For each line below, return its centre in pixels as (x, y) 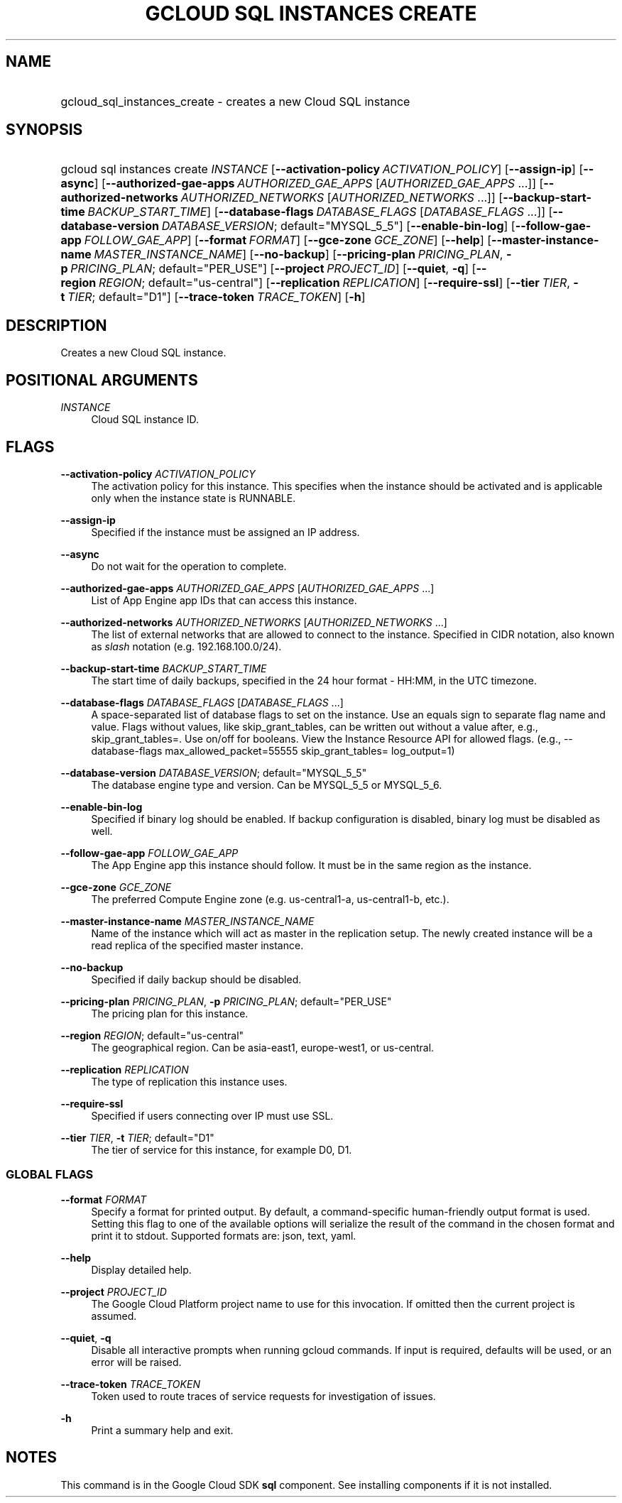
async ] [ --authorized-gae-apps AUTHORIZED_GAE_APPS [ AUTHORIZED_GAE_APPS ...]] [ (302, 184)
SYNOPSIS (44, 130)
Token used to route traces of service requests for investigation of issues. (263, 1396)
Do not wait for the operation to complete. (189, 566)
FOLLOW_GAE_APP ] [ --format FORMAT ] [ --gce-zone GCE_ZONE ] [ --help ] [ (288, 240)
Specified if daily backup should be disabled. (196, 979)
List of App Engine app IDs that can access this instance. (224, 600)
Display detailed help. (141, 1269)
